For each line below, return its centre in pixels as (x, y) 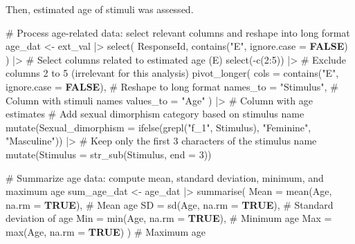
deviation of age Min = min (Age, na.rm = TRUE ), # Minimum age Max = (169, 218)
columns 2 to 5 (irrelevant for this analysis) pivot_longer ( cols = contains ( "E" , (172, 73)
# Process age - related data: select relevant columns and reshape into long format (178, 32)
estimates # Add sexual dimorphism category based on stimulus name (155, 114)
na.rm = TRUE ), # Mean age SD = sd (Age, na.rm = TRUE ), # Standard (170, 204)
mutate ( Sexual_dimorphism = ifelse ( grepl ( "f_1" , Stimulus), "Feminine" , (158, 127)
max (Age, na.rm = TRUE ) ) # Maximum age (106, 231)
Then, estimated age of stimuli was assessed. (100, 9)
